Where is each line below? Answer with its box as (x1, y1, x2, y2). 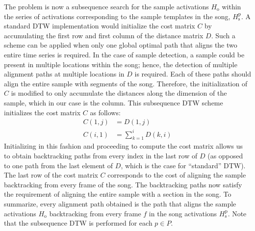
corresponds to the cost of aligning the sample (107, 170, 246, 180)
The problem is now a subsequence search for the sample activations (4, 1, 209, 11)
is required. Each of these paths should (134, 69, 251, 79)
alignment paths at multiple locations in (4, 69, 125, 79)
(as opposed (207, 151, 243, 161)
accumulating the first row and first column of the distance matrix (4, 30, 204, 40)
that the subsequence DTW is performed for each (4, 218, 153, 228)
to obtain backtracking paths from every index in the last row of (4, 151, 198, 161)
